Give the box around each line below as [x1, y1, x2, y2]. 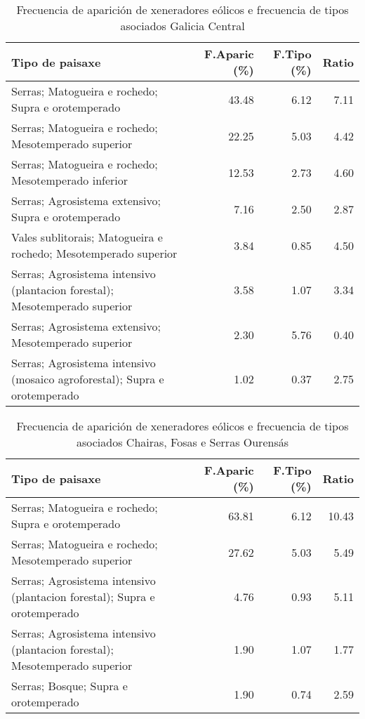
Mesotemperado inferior [11, 172, 128, 188]
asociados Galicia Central [120, 18, 245, 34]
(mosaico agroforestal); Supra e [11, 371, 164, 387]
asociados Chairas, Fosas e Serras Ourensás [77, 434, 288, 450]
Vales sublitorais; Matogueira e [11, 229, 163, 245]
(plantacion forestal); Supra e [11, 588, 155, 605]
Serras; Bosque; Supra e [11, 678, 128, 694]
